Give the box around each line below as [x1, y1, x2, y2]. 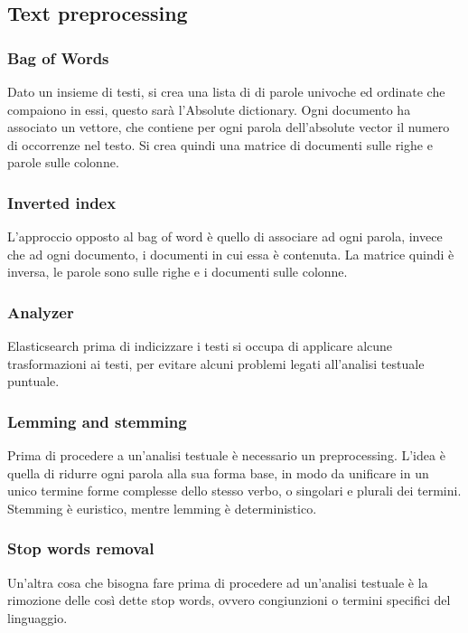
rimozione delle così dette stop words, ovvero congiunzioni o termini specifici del [7, 590, 451, 609]
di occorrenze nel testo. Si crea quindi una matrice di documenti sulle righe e [7, 135, 433, 154]
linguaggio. [7, 608, 68, 627]
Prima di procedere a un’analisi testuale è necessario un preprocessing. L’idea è [7, 446, 445, 465]
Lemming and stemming [7, 410, 187, 432]
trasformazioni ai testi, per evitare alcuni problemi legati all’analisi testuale [7, 354, 425, 373]
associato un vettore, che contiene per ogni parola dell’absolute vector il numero [7, 118, 450, 137]
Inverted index [7, 191, 117, 213]
